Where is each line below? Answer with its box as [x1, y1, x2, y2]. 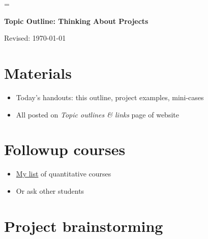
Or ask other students [16, 185, 84, 196]
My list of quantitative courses [16, 168, 111, 179]
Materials [4, 62, 72, 83]
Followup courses [4, 139, 126, 160]
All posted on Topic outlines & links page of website [16, 109, 179, 119]
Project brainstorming [4, 215, 163, 236]
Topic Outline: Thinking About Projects [4, 15, 148, 26]
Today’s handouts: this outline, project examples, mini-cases [16, 92, 204, 102]
